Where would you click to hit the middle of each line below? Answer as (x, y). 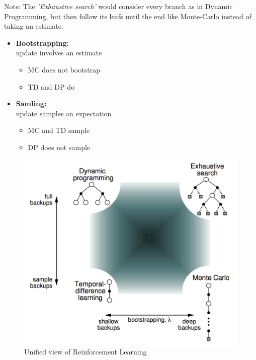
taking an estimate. (34, 26)
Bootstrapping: (42, 43)
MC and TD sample (59, 130)
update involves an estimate (59, 53)
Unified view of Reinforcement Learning (86, 352)
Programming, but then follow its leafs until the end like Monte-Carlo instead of (128, 16)
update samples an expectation (64, 113)
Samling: (31, 103)
